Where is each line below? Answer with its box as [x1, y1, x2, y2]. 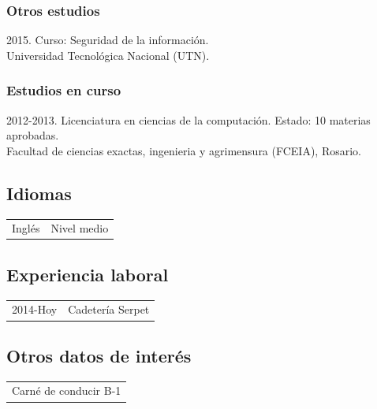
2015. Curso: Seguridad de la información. [6, 32, 209, 48]
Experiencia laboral [6, 262, 169, 286]
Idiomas [6, 180, 72, 205]
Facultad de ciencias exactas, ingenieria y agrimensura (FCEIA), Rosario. [6, 142, 362, 158]
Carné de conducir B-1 [12, 382, 121, 399]
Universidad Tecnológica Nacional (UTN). [6, 46, 210, 63]
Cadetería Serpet [68, 301, 150, 318]
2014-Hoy [12, 301, 58, 318]
